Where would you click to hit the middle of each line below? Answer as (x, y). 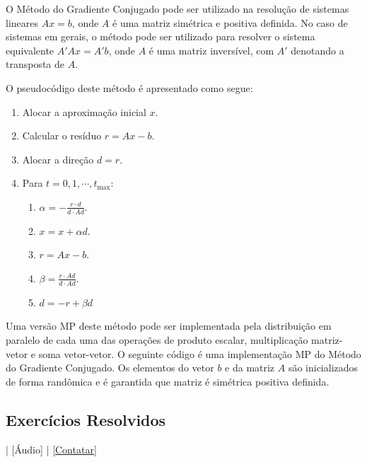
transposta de (35, 64)
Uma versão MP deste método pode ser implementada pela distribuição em (169, 326)
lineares (22, 22)
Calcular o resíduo (62, 135)
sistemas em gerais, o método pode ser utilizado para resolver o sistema (161, 36)
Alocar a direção (58, 159)
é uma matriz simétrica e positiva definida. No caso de (230, 22)
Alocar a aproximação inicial (84, 111)
